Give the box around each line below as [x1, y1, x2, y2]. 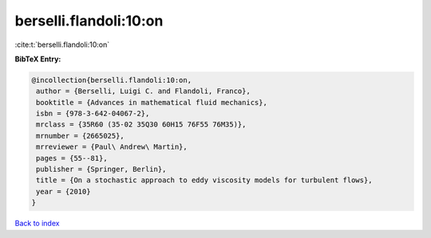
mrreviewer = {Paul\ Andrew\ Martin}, [36, 142, 188, 151]
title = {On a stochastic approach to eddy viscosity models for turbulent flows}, [36, 176, 373, 185]
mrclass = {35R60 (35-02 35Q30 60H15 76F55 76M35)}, [36, 120, 247, 129]
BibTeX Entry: [14, 54, 61, 64]
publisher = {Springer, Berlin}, [36, 165, 167, 174]
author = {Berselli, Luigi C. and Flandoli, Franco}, [36, 87, 251, 96]
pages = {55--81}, [36, 154, 108, 162]
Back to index [14, 219, 60, 228]
